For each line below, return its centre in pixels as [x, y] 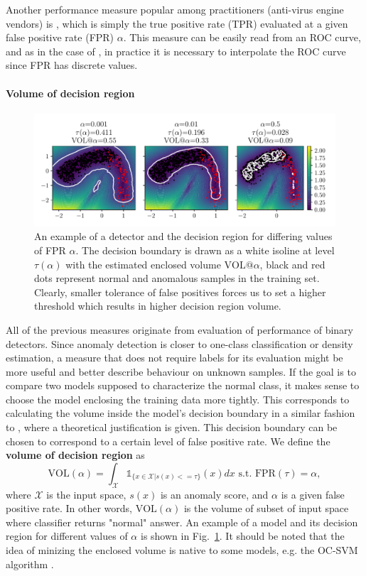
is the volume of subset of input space [266, 508]
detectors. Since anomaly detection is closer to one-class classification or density [179, 343]
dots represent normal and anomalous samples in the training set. [177, 278]
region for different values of [67, 536]
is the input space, [86, 494]
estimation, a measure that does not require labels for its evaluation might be [174, 358]
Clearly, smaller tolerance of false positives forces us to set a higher [180, 292]
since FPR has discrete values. [72, 65]
